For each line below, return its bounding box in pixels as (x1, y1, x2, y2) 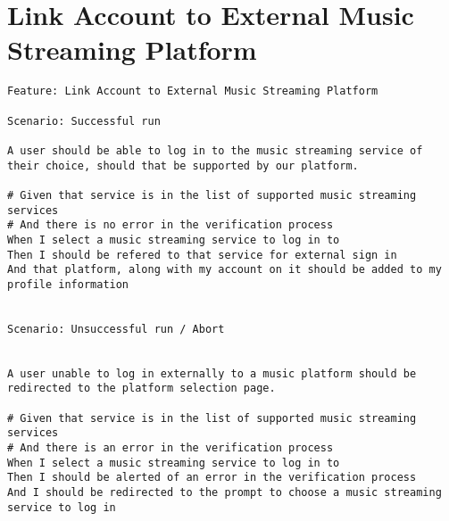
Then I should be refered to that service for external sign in (7, 248, 397, 261)
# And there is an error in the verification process (7, 442, 334, 455)
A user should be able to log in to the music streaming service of (7, 144, 423, 157)
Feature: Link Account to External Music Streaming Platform (7, 85, 378, 98)
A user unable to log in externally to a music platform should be (7, 367, 417, 380)
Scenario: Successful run (7, 114, 161, 128)
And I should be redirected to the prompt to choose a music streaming (7, 486, 442, 500)
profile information (7, 277, 129, 291)
